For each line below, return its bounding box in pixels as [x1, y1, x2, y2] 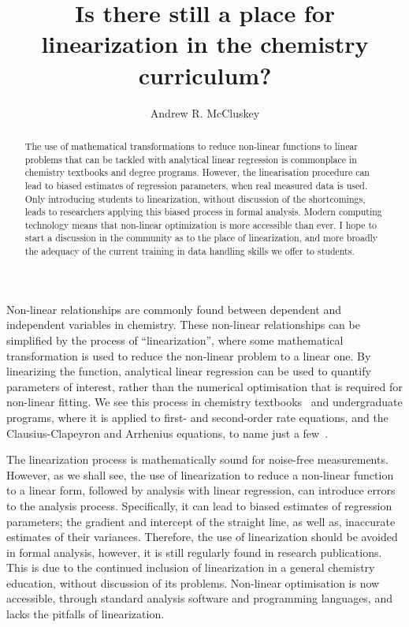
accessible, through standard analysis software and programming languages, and [6, 590, 392, 606]
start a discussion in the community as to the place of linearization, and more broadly [24, 231, 378, 244]
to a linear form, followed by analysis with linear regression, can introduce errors [6, 482, 396, 498]
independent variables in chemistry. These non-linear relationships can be [6, 316, 360, 333]
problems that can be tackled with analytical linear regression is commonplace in [24, 152, 357, 166]
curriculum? [138, 58, 272, 91]
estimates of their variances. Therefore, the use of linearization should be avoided [6, 528, 398, 545]
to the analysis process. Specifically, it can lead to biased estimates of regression [6, 497, 392, 513]
